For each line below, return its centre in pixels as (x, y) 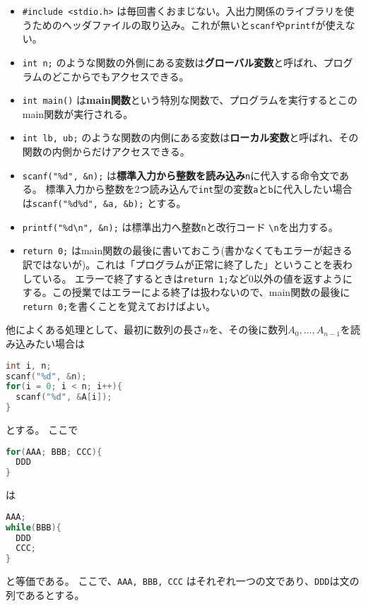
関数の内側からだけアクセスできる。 (106, 151)
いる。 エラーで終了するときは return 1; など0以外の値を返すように (197, 278)
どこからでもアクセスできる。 (120, 76)
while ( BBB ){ (34, 527)
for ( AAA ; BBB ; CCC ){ (54, 452)
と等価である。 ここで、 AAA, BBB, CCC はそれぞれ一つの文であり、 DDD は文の (183, 581)
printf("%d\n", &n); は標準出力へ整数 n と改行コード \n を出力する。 (180, 226)
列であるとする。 (45, 594)
